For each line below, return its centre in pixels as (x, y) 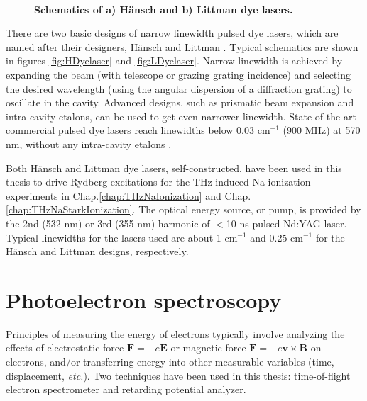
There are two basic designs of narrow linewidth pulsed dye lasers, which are (172, 33)
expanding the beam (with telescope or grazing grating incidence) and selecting (178, 74)
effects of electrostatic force (65, 348)
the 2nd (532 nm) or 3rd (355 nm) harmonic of (108, 223)
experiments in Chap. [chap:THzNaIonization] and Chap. (128, 195)
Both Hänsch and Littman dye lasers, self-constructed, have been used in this (174, 168)
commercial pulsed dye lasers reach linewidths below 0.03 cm (138, 130)
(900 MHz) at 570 (322, 130)
